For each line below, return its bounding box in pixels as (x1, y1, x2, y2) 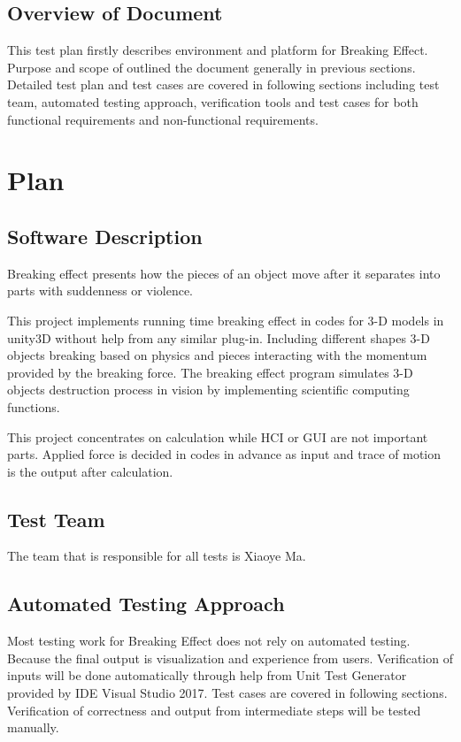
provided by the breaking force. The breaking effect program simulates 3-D (7, 363, 413, 381)
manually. (7, 718, 59, 737)
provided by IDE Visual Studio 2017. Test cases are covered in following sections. (7, 684, 448, 702)
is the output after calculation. (7, 462, 173, 480)
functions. (7, 397, 60, 416)
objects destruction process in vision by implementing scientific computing (7, 380, 410, 399)
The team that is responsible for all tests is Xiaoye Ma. (7, 547, 306, 565)
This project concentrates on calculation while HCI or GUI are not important (7, 427, 428, 446)
